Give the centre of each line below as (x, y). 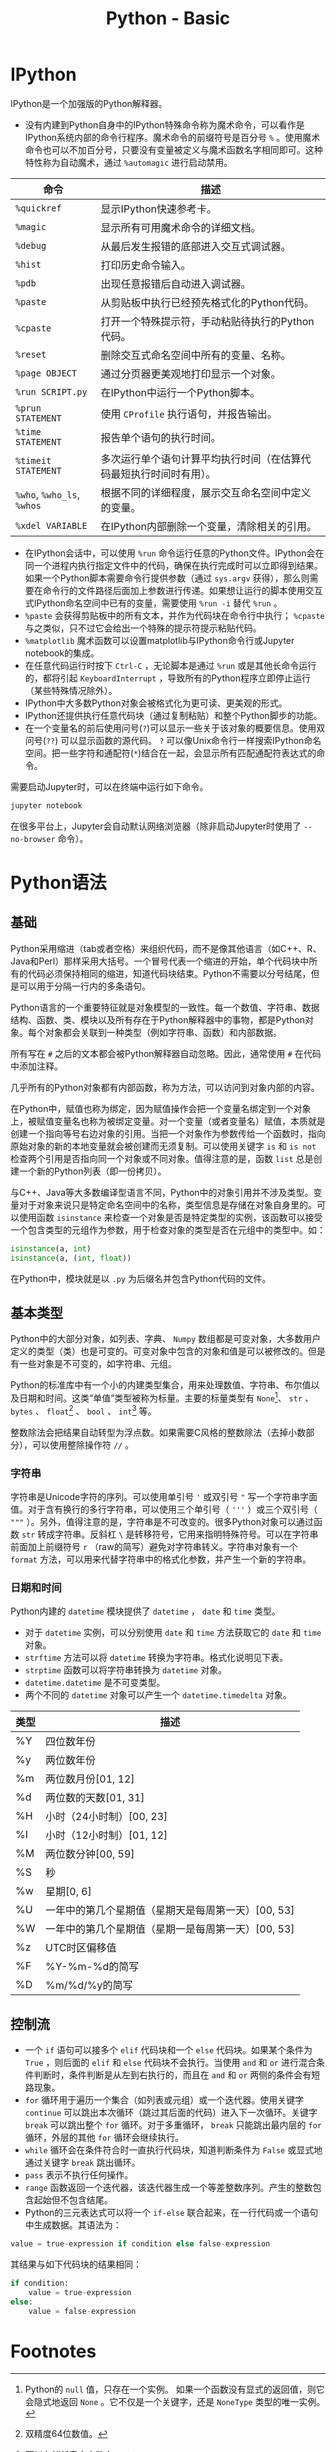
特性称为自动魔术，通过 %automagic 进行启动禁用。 (128, 162)
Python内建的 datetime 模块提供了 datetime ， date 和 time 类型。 (145, 1611)
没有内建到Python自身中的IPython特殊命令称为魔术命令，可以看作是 (164, 124)
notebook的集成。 (62, 653)
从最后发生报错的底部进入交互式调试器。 (196, 246)
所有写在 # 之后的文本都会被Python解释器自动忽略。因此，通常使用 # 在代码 (166, 1053)
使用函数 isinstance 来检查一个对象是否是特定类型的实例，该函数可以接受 (170, 1217)
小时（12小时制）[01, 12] (106, 1835)
